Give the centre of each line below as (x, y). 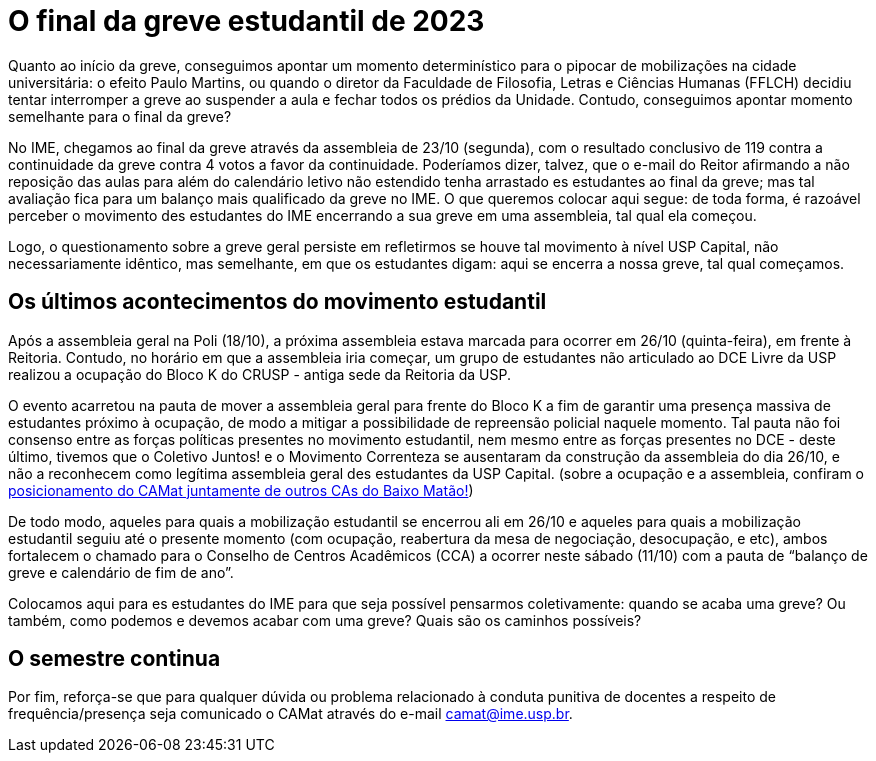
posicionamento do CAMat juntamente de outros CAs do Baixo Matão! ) (241, 490)
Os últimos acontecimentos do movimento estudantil (277, 302)
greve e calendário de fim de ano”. (121, 572)
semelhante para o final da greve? (120, 116)
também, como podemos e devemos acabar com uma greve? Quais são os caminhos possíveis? (325, 620)
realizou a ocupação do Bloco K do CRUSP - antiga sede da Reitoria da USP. (259, 374)
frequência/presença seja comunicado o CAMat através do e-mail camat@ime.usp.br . (290, 714)
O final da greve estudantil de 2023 (246, 21)
